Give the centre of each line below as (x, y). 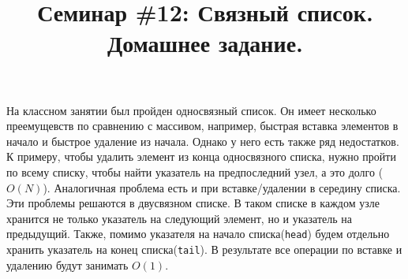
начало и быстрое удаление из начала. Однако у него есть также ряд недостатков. (203, 141)
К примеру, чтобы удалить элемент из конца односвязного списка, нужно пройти (201, 156)
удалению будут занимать (67, 264)
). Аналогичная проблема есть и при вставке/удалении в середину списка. (222, 187)
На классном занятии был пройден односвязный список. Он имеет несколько (191, 110)
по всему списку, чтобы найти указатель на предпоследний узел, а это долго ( (195, 171)
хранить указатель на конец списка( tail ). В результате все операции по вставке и (204, 249)
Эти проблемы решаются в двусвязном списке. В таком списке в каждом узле (193, 203)
